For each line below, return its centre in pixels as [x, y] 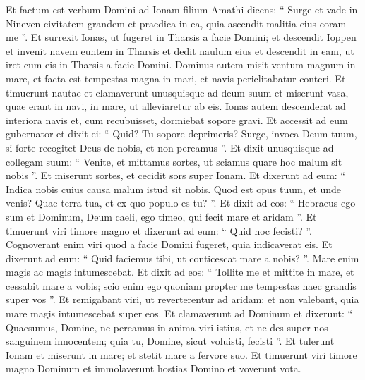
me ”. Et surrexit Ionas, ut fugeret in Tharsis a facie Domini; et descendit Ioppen [181, 37]
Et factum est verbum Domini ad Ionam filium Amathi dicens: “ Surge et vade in [182, 9]
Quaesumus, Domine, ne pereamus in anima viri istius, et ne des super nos [167, 327]
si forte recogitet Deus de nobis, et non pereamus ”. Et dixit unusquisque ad [170, 147]
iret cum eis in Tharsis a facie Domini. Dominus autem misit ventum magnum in [181, 65]
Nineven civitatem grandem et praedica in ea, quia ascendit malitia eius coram [176, 23]
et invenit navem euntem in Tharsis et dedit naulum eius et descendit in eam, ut [180, 50]
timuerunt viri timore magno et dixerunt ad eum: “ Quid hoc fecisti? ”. [159, 230]
